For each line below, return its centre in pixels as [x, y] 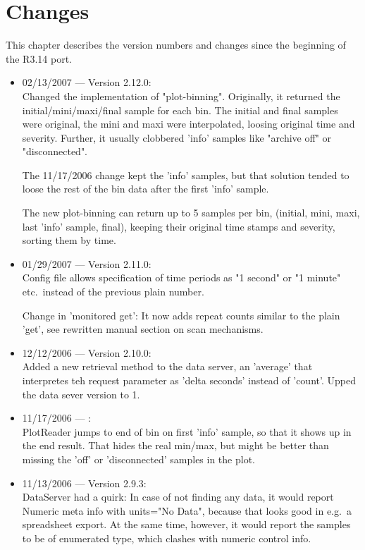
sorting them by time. [69, 240]
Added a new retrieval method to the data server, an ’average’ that [167, 366]
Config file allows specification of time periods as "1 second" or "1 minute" [181, 277]
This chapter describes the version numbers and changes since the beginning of [176, 45]
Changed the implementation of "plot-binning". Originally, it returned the [181, 96]
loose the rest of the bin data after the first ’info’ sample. [146, 189]
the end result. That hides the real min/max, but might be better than [175, 445]
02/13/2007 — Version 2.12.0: [87, 82]
